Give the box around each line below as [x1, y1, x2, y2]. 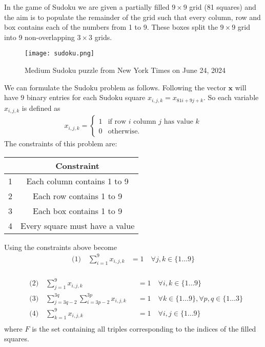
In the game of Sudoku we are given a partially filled [4, 2, 170, 12]
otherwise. [108, 128, 140, 136]
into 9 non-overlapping [4, 31, 75, 42]
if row [108, 118, 127, 126]
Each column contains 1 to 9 [26, 175, 129, 187]
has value [164, 118, 193, 126]
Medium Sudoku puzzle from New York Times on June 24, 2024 [25, 65, 226, 75]
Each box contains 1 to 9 [33, 204, 123, 217]
